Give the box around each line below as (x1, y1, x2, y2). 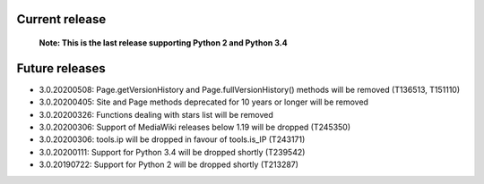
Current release (16, 12, 107, 27)
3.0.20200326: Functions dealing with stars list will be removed (39, 109, 273, 120)
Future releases (16, 61, 107, 76)
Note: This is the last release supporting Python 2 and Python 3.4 (39, 38, 288, 48)
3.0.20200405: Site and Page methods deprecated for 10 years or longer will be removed (39, 96, 369, 107)
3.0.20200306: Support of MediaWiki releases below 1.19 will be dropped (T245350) (39, 121, 351, 133)
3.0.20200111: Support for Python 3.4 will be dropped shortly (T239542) (39, 146, 306, 157)
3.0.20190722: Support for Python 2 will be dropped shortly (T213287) (39, 159, 299, 170)
